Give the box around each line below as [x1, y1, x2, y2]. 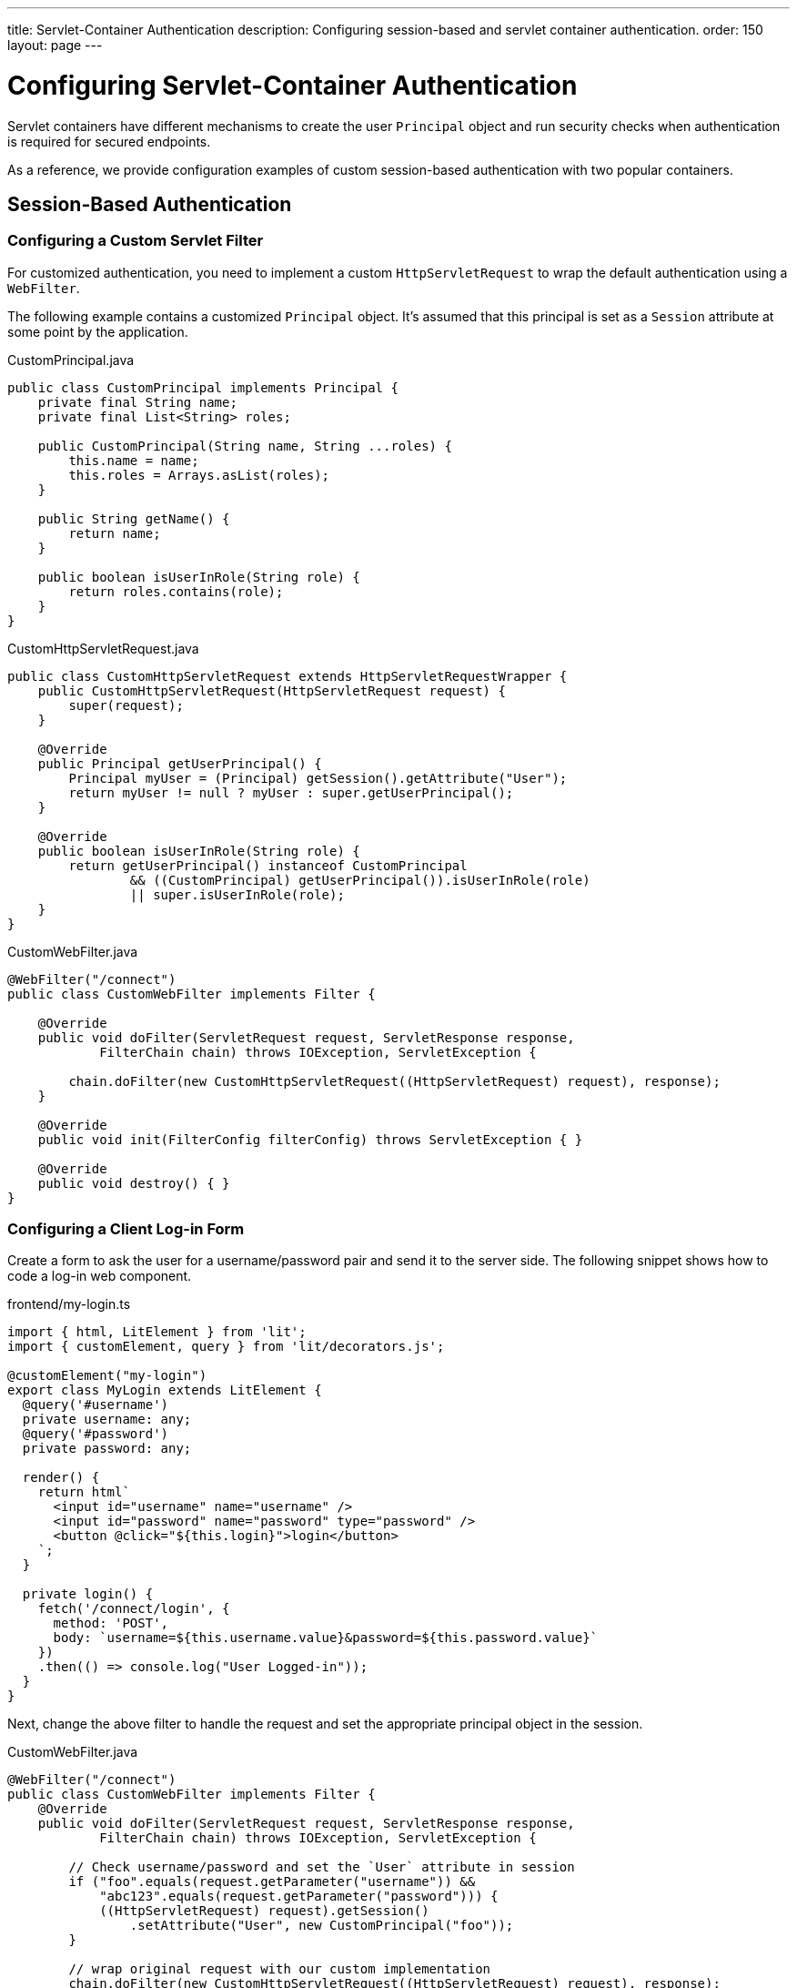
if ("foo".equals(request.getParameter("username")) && [68, 1874, 476, 1890]
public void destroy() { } [37, 1175, 230, 1191]
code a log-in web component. [7, 1268, 192, 1284]
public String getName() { [37, 511, 230, 526]
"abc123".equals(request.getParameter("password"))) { [99, 1889, 499, 1904]
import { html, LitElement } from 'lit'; [7, 1324, 307, 1340]
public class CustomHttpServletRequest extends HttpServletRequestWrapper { [7, 668, 568, 684]
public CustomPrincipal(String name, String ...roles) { [37, 438, 452, 453]
